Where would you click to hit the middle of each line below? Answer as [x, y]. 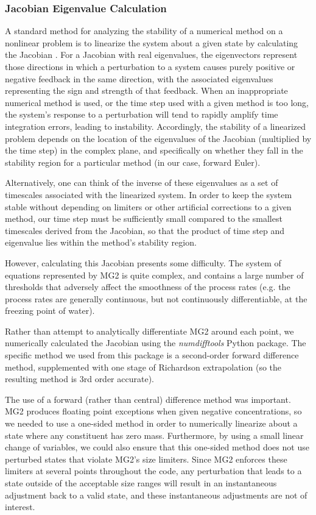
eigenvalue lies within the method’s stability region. [101, 242]
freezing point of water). [50, 311]
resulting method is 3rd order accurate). [79, 379]
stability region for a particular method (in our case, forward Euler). [133, 162]
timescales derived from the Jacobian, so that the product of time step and [145, 230]
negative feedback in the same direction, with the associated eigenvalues [139, 78]
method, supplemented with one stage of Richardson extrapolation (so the [143, 367]
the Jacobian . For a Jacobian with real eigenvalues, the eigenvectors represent [151, 55]
